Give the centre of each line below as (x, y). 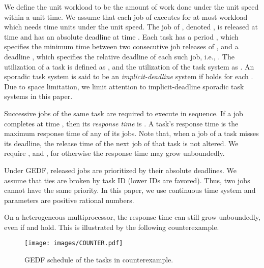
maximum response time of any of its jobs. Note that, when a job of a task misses (131, 133)
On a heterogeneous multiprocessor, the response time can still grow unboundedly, (132, 217)
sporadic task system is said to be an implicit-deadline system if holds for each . (129, 76)
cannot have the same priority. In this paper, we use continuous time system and (130, 190)
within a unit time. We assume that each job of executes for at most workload (126, 16)
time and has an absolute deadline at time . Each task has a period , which (121, 36)
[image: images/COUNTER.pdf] (74, 243)
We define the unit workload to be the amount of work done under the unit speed (131, 7)
